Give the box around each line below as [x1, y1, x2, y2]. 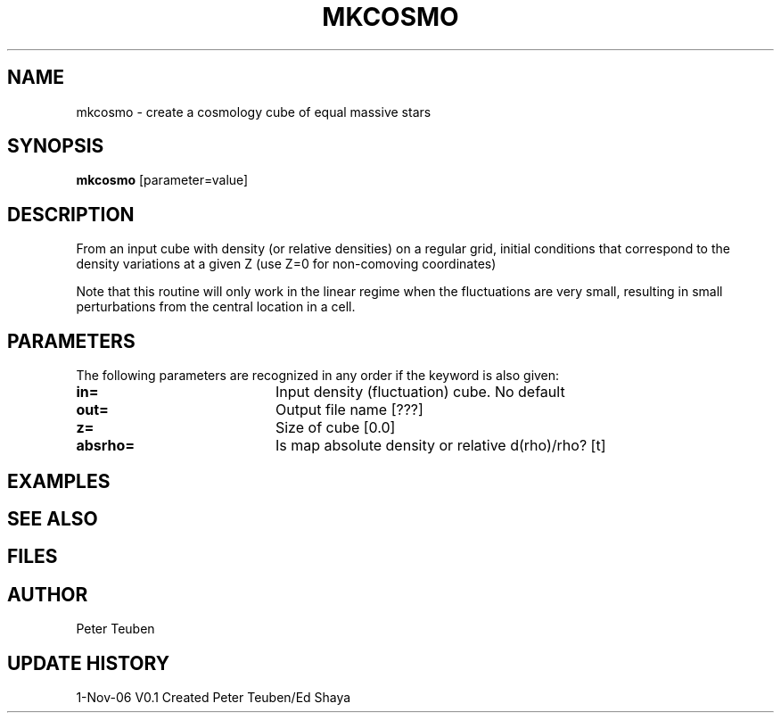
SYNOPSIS [7, 135, 104, 158]
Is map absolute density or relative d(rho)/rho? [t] [275, 436, 606, 455]
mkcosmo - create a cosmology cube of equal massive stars [76, 103, 432, 120]
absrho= [76, 436, 136, 455]
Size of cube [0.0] [275, 418, 396, 437]
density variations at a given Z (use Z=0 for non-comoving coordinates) [76, 256, 497, 272]
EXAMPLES [7, 469, 111, 492]
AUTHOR [7, 583, 88, 606]
